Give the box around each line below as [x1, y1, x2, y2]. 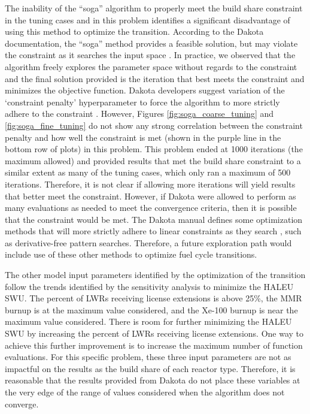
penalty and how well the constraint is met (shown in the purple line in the [5, 131, 281, 143]
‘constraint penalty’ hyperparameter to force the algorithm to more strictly [5, 95, 280, 108]
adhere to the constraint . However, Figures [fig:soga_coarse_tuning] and [5, 107, 274, 120]
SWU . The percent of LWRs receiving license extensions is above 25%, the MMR [5, 292, 302, 304]
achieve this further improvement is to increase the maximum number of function [5, 339, 303, 351]
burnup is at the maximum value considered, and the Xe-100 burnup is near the [5, 303, 298, 316]
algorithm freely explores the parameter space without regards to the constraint [5, 60, 297, 72]
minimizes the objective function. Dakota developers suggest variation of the [5, 84, 285, 96]
